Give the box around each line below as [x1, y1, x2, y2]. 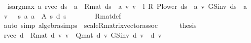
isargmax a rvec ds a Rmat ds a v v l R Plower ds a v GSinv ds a [7, 1, 247, 11]
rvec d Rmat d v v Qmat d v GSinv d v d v [3, 29, 162, 40]
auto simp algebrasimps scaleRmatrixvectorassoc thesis [3, 20, 197, 30]
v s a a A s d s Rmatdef [3, 10, 121, 21]
